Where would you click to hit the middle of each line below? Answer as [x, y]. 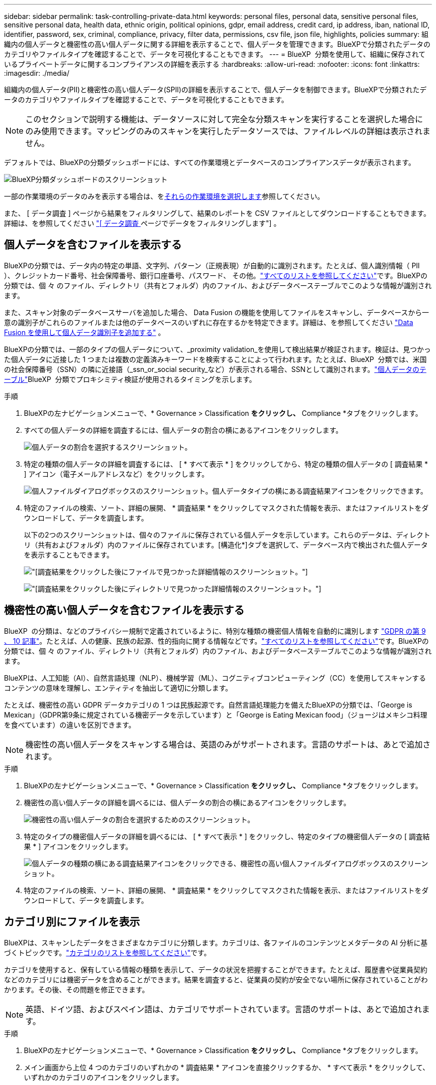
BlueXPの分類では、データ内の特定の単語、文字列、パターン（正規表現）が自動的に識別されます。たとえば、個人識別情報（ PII [212, 265]
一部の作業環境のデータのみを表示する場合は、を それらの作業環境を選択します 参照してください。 [164, 196]
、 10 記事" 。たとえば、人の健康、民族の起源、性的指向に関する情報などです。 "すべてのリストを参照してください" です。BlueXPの [217, 641]
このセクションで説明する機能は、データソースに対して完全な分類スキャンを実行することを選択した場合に [224, 119]
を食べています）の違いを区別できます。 [70, 724]
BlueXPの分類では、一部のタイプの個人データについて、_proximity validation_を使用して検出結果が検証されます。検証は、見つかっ [218, 349]
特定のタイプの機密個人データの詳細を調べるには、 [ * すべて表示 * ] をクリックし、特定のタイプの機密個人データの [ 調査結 [227, 836]
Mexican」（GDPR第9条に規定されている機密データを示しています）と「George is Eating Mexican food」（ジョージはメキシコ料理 [216, 715]
